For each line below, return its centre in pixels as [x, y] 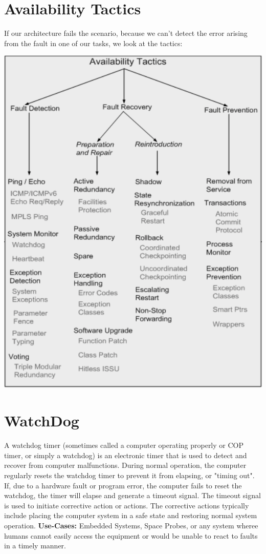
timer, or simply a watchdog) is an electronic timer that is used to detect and [126, 455]
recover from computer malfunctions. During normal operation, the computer [125, 465]
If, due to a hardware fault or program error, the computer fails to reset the [123, 485]
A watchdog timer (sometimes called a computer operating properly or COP [124, 445]
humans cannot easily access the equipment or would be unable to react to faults [131, 535]
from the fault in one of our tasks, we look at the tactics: [93, 43]
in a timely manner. [35, 546]
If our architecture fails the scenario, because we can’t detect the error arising [126, 33]
